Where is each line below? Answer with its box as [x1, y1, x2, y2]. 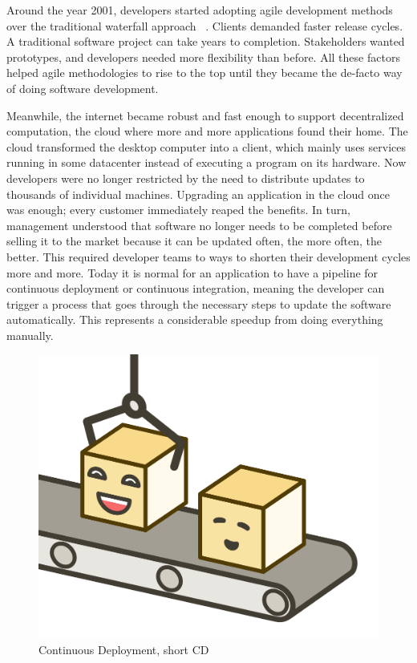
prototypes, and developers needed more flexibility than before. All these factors [6, 48, 400, 65]
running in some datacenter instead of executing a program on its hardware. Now [6, 154, 407, 171]
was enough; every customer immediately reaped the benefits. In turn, [6, 201, 350, 218]
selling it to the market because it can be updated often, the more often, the [6, 232, 383, 249]
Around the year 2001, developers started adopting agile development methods [6, 2, 393, 18]
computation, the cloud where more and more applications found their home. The [6, 123, 408, 139]
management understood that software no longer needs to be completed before [6, 216, 392, 233]
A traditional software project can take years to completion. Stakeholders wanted [6, 33, 405, 50]
